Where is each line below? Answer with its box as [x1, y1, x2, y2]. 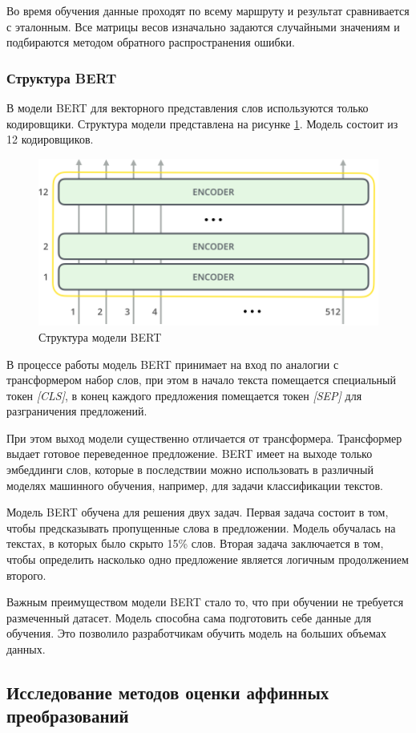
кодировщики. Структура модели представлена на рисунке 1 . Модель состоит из [6, 115, 398, 132]
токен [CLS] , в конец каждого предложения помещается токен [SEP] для [6, 387, 362, 403]
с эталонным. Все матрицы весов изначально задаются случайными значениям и [6, 18, 400, 34]
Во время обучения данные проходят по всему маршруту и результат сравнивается [6, 2, 410, 18]
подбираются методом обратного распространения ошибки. [6, 34, 295, 51]
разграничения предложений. [6, 403, 147, 419]
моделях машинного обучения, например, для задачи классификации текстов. [6, 476, 383, 493]
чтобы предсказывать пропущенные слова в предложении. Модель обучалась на [6, 519, 396, 536]
